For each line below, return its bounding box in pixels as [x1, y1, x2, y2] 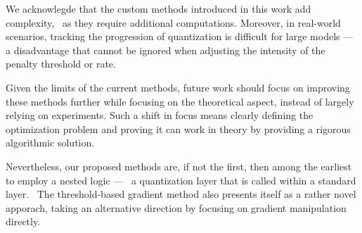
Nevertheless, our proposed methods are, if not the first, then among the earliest [6, 158, 352, 173]
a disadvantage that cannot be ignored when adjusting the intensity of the [6, 42, 325, 57]
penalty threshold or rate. [6, 56, 116, 71]
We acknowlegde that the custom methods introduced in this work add [6, 1, 311, 15]
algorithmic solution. [6, 135, 95, 150]
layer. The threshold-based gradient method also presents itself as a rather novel [6, 187, 356, 201]
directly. [6, 214, 41, 229]
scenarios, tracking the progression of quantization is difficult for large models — [6, 29, 354, 44]
